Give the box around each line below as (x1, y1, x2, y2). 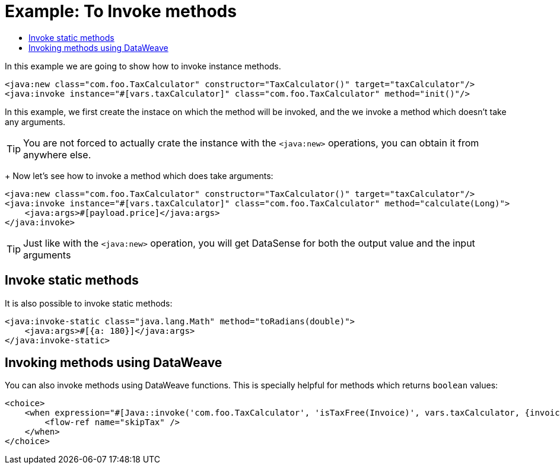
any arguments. (5, 116, 66, 127)
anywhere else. (23, 148, 91, 161)
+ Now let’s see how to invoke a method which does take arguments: (5, 170, 273, 181)
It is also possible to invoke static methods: (5, 298, 173, 308)
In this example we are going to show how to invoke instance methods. (5, 60, 281, 71)
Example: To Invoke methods (5, 1, 237, 21)
